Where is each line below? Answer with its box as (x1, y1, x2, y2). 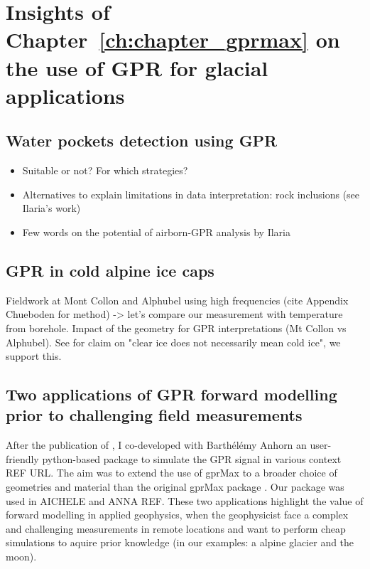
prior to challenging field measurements (6, 404, 303, 426)
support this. (6, 349, 62, 363)
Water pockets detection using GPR (6, 129, 278, 151)
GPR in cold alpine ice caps (6, 259, 214, 281)
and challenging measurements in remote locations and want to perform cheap (6, 521, 346, 536)
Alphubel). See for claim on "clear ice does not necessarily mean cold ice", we (6, 334, 341, 349)
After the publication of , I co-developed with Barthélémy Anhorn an (6, 437, 307, 452)
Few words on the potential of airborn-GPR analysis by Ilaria (22, 224, 290, 239)
